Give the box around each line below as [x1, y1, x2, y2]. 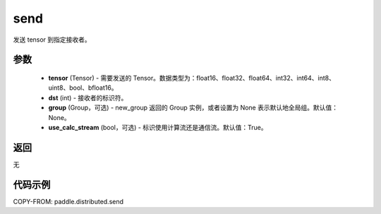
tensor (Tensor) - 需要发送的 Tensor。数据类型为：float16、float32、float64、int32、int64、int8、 [48, 73, 335, 82]
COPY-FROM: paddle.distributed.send [13, 197, 123, 206]
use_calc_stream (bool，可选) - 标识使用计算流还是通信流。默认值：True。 [48, 123, 267, 131]
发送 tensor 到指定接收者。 [13, 35, 91, 44]
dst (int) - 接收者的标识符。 [48, 93, 128, 102]
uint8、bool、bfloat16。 [48, 83, 118, 92]
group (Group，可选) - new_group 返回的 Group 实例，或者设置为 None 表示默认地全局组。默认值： [48, 103, 339, 112]
